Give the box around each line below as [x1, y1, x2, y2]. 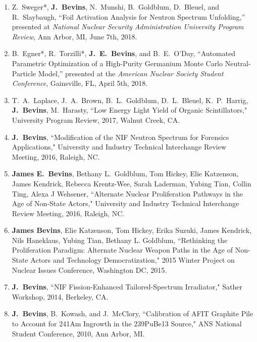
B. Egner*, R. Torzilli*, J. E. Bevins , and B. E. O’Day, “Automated [12, 48, 236, 59]
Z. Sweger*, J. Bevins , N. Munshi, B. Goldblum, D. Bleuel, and [12, 2, 220, 12]
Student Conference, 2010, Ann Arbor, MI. [12, 328, 145, 338]
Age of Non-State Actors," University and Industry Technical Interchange [12, 198, 239, 209]
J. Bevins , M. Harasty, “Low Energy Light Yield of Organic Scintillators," [12, 105, 247, 115]
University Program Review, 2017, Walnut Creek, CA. [12, 114, 180, 125]
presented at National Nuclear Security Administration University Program [12, 21, 244, 32]
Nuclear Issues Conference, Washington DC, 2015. [12, 264, 167, 275]
